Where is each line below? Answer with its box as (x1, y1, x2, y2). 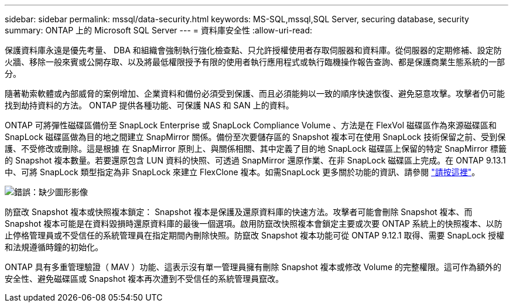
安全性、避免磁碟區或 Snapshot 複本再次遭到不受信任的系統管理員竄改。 (5, 274, 284, 284)
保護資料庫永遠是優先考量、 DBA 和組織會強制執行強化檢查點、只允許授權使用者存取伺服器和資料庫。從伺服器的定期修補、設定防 (5, 45, 502, 55)
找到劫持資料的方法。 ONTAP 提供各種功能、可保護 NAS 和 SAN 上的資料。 (5, 100, 294, 110)
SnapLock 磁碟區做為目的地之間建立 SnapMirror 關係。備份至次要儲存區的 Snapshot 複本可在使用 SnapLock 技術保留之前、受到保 (5, 132, 506, 142)
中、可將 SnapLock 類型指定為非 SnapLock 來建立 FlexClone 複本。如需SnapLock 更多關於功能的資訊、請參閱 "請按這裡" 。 (5, 167, 480, 177)
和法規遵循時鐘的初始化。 (5, 242, 103, 252)
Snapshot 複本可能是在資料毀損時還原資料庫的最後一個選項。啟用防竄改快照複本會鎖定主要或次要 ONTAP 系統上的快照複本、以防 (5, 219, 502, 228)
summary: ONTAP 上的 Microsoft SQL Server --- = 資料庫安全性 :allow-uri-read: (5, 25, 312, 35)
